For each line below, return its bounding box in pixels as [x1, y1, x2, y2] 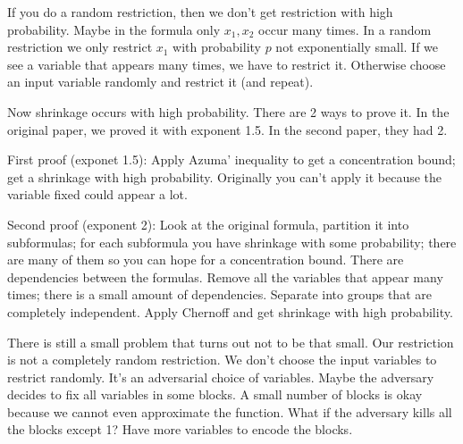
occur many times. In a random [258, 20, 432, 38]
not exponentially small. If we [275, 38, 439, 56]
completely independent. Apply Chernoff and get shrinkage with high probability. [7, 302, 453, 321]
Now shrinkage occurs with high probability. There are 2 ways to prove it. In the [7, 102, 450, 121]
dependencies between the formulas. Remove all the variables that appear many [7, 267, 443, 286]
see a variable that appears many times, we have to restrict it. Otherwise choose [7, 54, 446, 73]
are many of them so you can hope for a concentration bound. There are [7, 250, 404, 269]
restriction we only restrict [7, 38, 153, 56]
